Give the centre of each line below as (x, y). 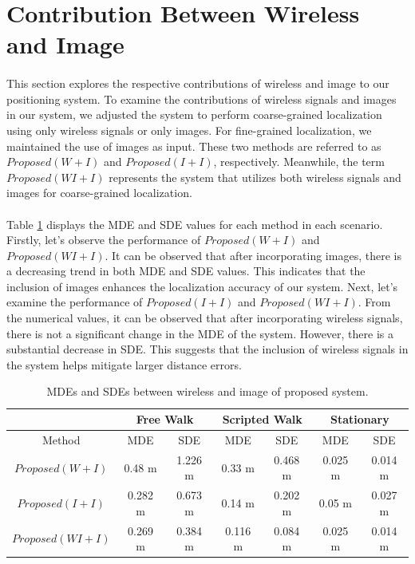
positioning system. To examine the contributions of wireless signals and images (202, 99)
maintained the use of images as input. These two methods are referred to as (194, 146)
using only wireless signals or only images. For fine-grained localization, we (189, 130)
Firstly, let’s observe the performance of (104, 240)
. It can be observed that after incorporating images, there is (253, 255)
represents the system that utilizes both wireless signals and (255, 177)
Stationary (360, 419)
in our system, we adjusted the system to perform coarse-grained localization (194, 114)
